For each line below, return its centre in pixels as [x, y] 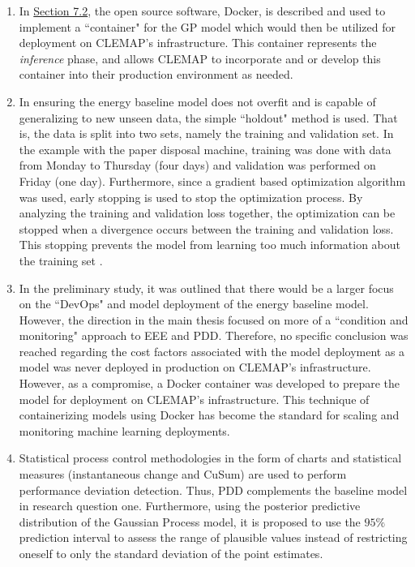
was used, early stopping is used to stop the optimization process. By [191, 197]
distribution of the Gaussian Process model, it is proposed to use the [190, 521]
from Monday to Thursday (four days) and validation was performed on [197, 165]
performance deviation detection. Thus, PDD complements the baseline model [213, 490]
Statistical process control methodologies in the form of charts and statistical [210, 458]
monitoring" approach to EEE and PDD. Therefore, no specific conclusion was [214, 335]
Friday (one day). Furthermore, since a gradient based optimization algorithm [212, 180]
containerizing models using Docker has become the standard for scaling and [209, 415]
